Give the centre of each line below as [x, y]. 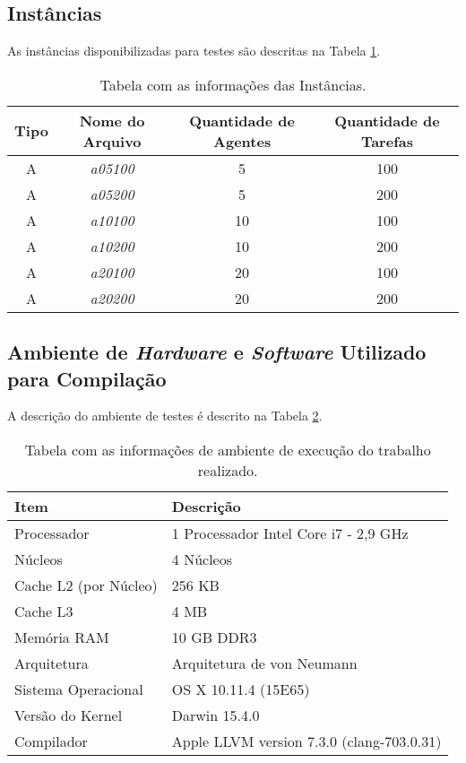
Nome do [112, 120]
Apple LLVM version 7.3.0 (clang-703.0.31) [306, 741]
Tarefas [387, 141]
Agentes [242, 141]
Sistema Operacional [79, 689]
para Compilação [87, 378]
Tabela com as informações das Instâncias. [233, 84]
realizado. [228, 470]
